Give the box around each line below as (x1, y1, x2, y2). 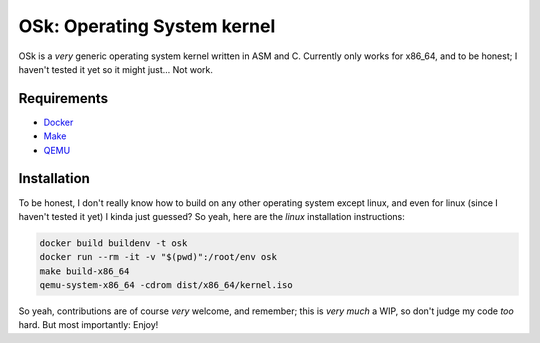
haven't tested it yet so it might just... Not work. (18, 63, 214, 75)
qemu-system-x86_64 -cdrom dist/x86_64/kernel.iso (39, 280, 294, 291)
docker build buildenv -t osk (39, 237, 188, 249)
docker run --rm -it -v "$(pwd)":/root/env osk (39, 251, 277, 263)
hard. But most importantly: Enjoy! (18, 319, 159, 331)
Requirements (18, 90, 109, 107)
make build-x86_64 (39, 265, 130, 277)
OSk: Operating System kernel (18, 15, 276, 37)
